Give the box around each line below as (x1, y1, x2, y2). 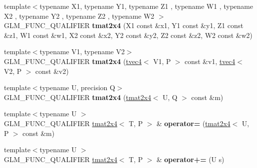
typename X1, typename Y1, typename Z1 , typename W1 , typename (40, 1, 253, 11)
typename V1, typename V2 (40, 46, 125, 57)
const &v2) (35, 66, 69, 76)
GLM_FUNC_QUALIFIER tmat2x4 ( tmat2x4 (4, 92, 151, 102)
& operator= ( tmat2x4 (156, 118, 231, 128)
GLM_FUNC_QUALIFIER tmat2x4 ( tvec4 (4, 56, 142, 66)
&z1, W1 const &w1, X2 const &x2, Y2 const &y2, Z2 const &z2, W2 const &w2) (4, 30, 253, 40)
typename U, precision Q (40, 82, 115, 93)
